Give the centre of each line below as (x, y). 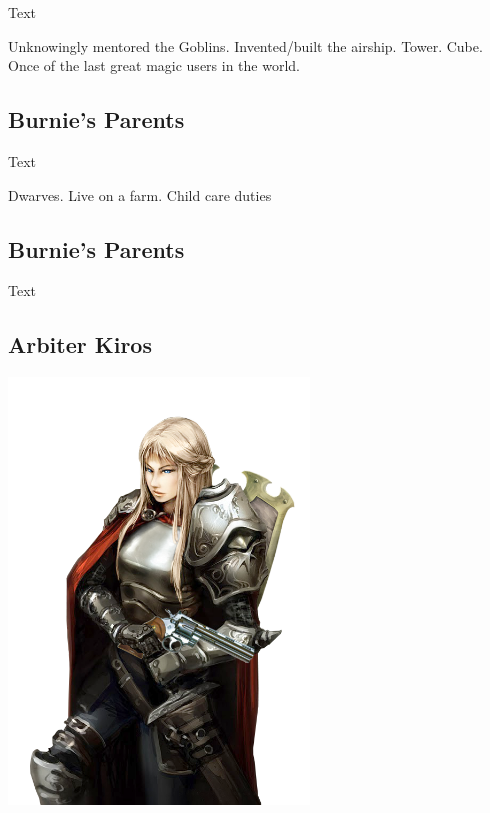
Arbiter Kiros (80, 344)
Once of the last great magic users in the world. (154, 65)
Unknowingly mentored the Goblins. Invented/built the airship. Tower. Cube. (245, 45)
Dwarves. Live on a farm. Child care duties (140, 194)
